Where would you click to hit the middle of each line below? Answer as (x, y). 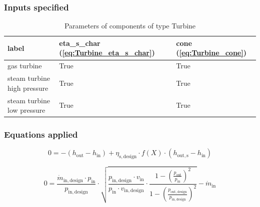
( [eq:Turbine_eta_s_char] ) (107, 53)
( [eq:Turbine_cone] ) (211, 53)
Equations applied (41, 134)
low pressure (26, 110)
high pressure (28, 88)
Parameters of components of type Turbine (130, 26)
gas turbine (25, 66)
